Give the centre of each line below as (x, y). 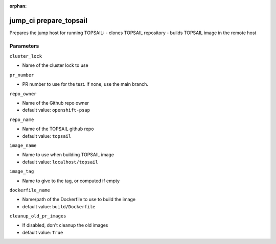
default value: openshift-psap (56, 110)
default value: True (43, 232)
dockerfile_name (30, 190)
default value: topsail (47, 136)
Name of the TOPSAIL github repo (58, 129)
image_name (23, 145)
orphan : (18, 6)
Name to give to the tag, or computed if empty (71, 181)
